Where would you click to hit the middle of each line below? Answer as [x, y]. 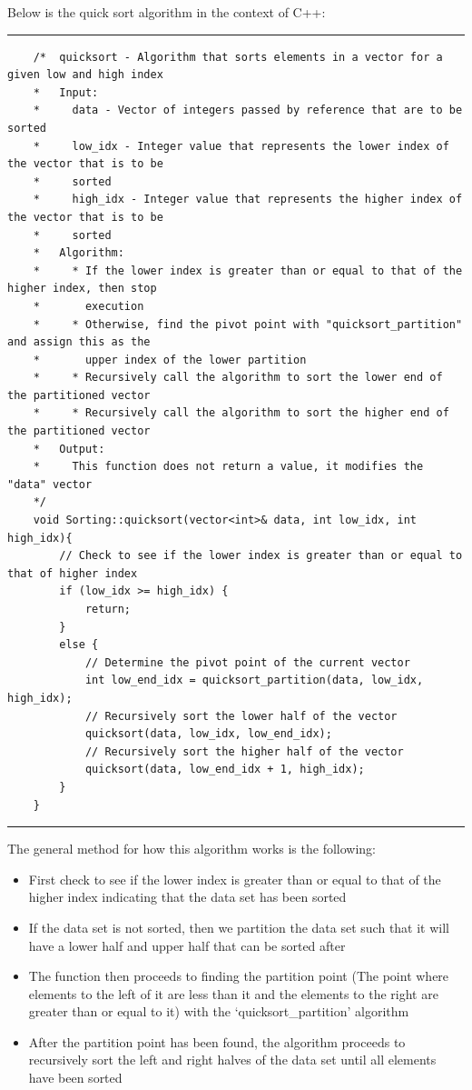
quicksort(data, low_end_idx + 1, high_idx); [225, 770]
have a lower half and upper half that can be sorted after [187, 945]
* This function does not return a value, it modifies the [228, 467]
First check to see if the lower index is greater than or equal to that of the [235, 879]
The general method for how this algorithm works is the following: [192, 849]
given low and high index [85, 75]
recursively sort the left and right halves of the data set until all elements [232, 1060]
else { [79, 645]
